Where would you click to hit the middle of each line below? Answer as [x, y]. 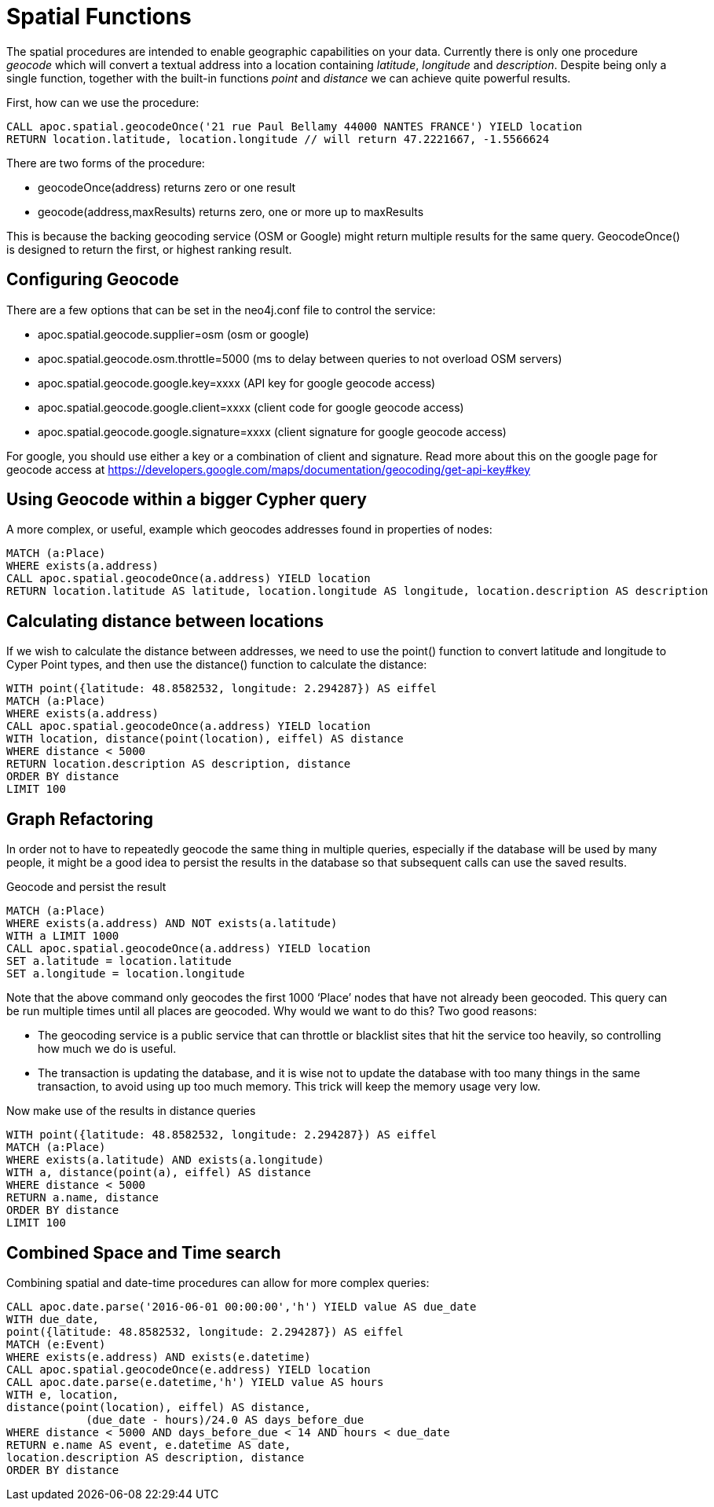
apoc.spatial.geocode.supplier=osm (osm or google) [174, 334]
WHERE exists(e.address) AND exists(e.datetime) [159, 1357]
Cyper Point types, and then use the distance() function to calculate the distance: [217, 665]
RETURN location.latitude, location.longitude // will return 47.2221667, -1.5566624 [278, 139]
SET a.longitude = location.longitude [126, 974]
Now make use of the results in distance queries [131, 1111]
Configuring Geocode [93, 280]
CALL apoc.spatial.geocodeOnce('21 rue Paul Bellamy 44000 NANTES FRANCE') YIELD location [295, 126]
